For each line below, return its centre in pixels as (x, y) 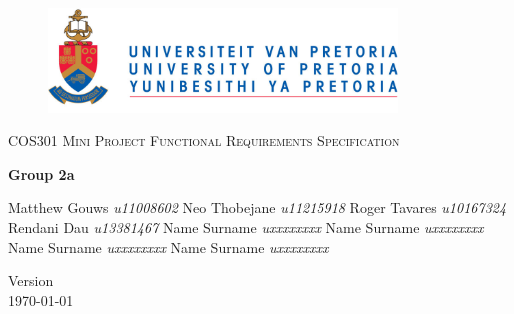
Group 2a (41, 173)
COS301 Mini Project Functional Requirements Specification (204, 140)
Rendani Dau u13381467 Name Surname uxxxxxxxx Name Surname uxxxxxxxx (246, 226)
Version (31, 280)
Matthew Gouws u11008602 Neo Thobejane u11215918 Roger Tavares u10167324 (257, 207)
